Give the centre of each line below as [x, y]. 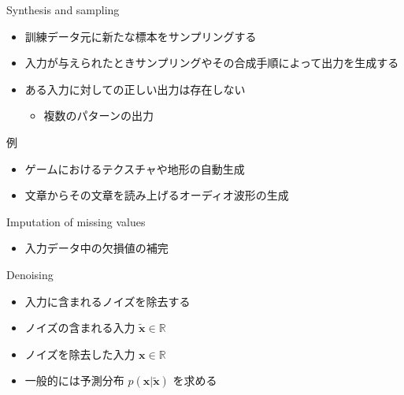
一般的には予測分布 [74, 380]
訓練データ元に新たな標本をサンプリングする [141, 36]
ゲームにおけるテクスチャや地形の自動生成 [135, 168]
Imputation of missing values [76, 221]
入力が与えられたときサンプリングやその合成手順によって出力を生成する [212, 63]
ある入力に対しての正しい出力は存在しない [135, 89]
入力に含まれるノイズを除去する [107, 301]
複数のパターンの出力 [98, 116]
